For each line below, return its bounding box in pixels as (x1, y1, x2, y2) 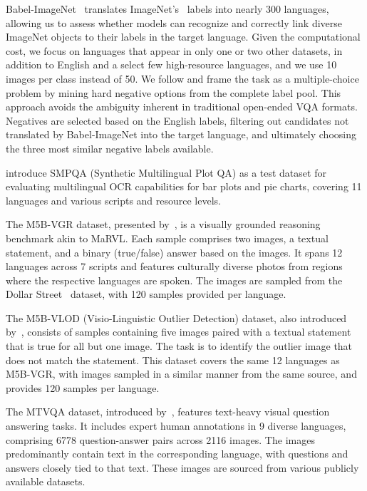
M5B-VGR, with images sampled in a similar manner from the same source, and (6, 366, 357, 381)
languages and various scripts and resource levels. (6, 192, 221, 207)
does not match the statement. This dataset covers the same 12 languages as (6, 352, 340, 367)
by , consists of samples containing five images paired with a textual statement (6, 324, 351, 339)
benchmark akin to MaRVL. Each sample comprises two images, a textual (6, 230, 329, 245)
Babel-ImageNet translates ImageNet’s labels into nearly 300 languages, (6, 1, 329, 16)
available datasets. (6, 474, 86, 489)
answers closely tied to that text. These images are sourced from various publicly (6, 460, 359, 475)
